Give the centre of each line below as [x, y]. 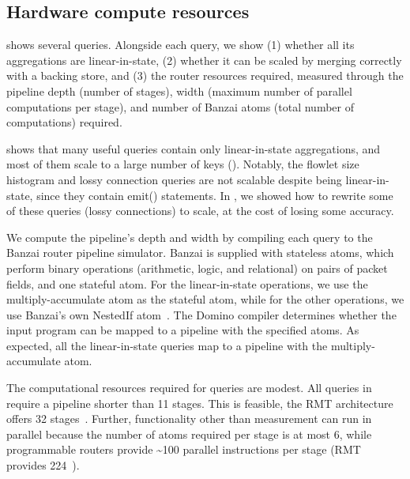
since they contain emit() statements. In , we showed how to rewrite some [215, 195]
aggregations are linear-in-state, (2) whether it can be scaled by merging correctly [204, 60]
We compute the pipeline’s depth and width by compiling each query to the [190, 237]
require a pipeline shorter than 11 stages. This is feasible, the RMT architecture [200, 403]
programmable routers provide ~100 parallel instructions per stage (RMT [184, 449]
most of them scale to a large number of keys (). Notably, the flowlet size [183, 164]
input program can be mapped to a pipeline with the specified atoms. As [183, 330]
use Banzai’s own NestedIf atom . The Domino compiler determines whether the [201, 314]
